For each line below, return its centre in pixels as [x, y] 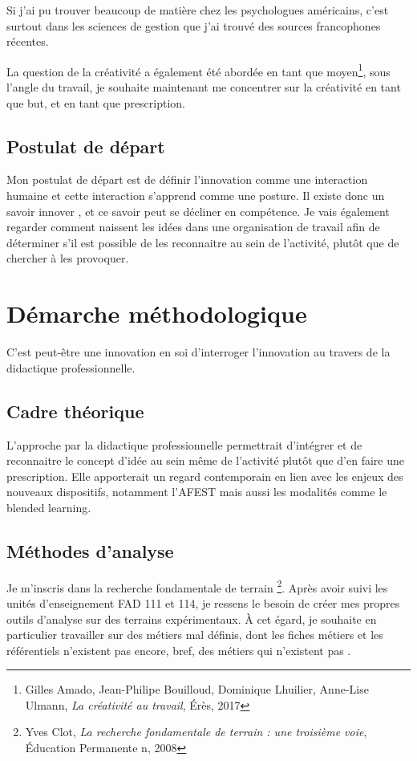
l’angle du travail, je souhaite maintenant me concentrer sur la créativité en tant [204, 87]
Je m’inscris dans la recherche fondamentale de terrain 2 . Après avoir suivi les [197, 586]
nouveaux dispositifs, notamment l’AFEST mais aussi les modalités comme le [197, 492]
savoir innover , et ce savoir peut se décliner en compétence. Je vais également [198, 211]
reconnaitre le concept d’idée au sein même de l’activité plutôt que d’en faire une [206, 460]
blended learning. [49, 507]
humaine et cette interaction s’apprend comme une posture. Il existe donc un [196, 195]
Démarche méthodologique [157, 313]
